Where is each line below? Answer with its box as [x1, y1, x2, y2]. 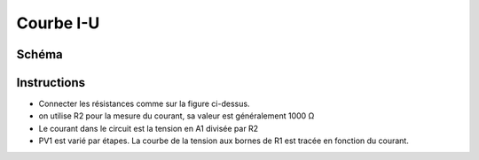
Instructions [16, 75, 86, 90]
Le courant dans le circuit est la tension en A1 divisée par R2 [38, 123, 259, 133]
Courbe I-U [16, 13, 100, 33]
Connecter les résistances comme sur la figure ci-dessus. [38, 98, 250, 110]
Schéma [16, 47, 64, 62]
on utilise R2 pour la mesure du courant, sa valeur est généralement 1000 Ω [38, 110, 315, 121]
